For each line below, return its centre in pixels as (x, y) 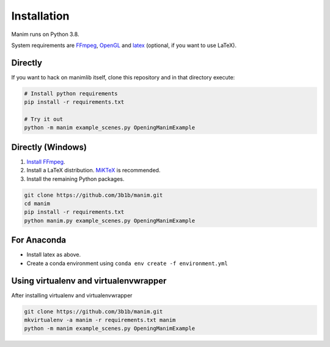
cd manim (37, 204)
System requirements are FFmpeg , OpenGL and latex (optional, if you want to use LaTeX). (124, 45)
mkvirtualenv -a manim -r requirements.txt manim (100, 320)
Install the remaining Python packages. (75, 179)
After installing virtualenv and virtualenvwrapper (72, 295)
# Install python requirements (71, 93)
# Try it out (44, 119)
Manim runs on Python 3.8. (45, 34)
